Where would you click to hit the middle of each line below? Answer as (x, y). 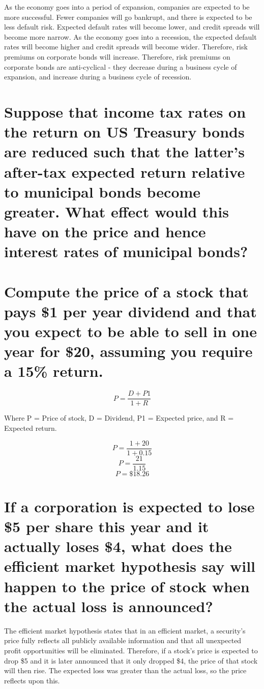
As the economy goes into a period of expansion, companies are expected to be (127, 7)
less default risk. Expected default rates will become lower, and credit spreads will (132, 27)
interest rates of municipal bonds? (126, 251)
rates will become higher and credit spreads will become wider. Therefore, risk (126, 47)
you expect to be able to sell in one (130, 331)
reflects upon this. (32, 680)
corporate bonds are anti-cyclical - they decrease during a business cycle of (121, 66)
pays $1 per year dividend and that (130, 311)
